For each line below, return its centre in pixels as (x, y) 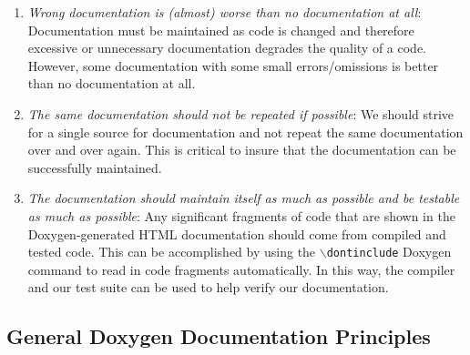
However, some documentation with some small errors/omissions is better (233, 65)
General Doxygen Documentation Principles (219, 336)
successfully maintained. (95, 167)
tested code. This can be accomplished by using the (172, 252)
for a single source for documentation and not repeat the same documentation (245, 132)
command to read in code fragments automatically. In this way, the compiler (241, 269)
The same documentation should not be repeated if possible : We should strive (241, 113)
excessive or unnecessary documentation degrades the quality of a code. (227, 48)
